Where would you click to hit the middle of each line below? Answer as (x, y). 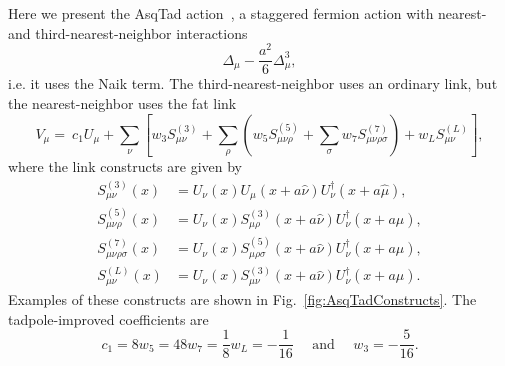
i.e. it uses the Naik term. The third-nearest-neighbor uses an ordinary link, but (253, 83)
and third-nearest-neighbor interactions (128, 32)
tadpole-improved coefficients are (108, 318)
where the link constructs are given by (125, 166)
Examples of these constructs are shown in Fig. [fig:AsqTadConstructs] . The (242, 298)
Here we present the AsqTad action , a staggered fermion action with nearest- (247, 13)
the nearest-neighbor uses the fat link (122, 102)
